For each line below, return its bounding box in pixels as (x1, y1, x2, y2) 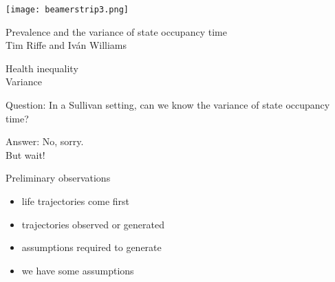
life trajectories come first (21, 194, 129, 208)
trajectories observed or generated (21, 217, 165, 231)
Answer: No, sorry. (6, 134, 84, 149)
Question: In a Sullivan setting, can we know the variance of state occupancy (6, 98, 330, 112)
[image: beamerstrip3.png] (6, 5, 129, 14)
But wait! (6, 147, 45, 162)
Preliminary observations (6, 171, 111, 185)
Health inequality (6, 61, 78, 75)
